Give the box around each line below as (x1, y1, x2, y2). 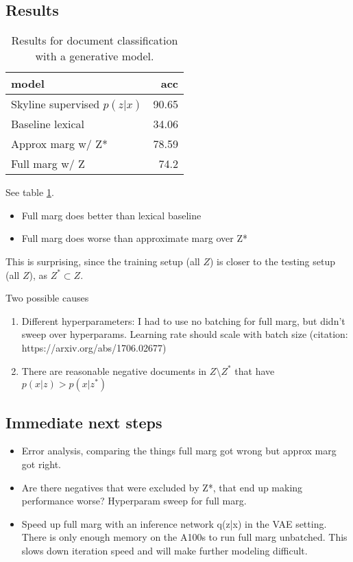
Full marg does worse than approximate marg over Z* (21, 231, 247, 245)
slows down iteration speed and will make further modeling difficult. (21, 543, 308, 557)
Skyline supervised (11, 96, 100, 112)
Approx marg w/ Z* (11, 136, 108, 152)
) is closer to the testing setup (209, 254, 336, 268)
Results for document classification (11, 32, 178, 49)
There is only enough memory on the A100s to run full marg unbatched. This (21, 530, 348, 544)
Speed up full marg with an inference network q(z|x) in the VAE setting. (21, 516, 327, 530)
